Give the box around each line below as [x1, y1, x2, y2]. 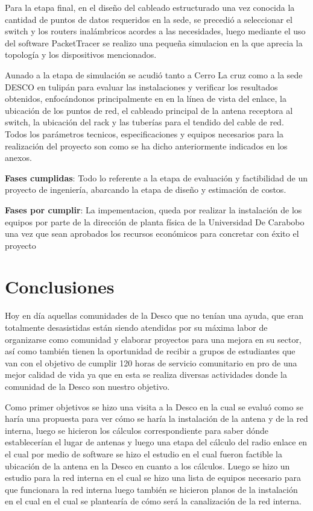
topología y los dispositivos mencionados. [5, 48, 157, 61]
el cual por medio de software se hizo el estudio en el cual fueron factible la [5, 447, 282, 460]
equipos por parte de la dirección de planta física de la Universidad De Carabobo [5, 215, 305, 228]
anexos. [5, 151, 32, 164]
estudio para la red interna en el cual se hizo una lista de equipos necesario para [5, 471, 301, 484]
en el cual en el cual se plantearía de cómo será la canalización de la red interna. [5, 495, 302, 507]
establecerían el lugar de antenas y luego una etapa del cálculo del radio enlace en [5, 436, 308, 448]
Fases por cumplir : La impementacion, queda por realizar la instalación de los [5, 203, 302, 216]
